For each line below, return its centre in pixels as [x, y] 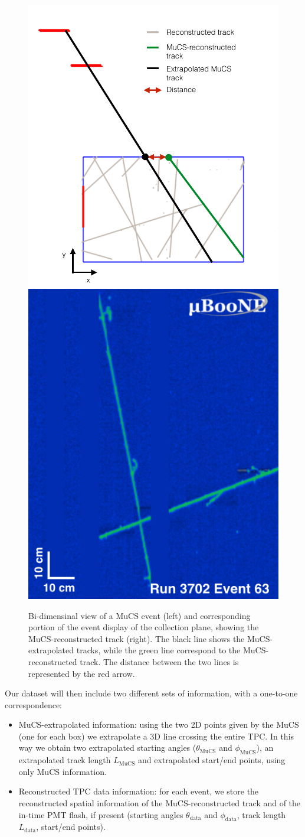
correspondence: [33, 704]
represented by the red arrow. [82, 673]
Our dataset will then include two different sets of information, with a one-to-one [151, 693]
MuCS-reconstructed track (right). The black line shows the [137, 638]
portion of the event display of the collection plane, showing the [144, 627]
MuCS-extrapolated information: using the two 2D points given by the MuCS [159, 724]
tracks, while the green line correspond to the [158, 650]
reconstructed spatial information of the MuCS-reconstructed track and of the [160, 803]
